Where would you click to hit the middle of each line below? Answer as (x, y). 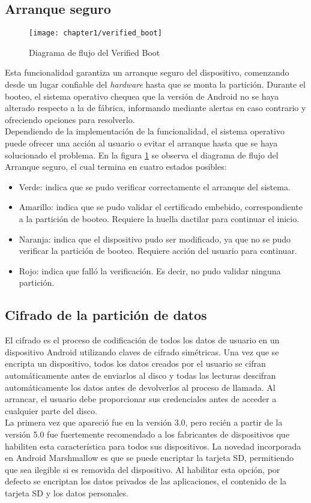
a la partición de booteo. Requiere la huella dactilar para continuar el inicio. (159, 218)
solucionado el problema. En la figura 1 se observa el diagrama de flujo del (142, 155)
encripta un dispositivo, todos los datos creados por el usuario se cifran (135, 363)
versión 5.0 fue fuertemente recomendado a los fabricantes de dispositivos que (147, 434)
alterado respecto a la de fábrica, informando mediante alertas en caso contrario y (155, 108)
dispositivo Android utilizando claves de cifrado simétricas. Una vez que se (142, 351)
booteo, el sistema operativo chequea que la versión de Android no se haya (142, 96)
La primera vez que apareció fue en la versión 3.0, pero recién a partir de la (144, 422)
